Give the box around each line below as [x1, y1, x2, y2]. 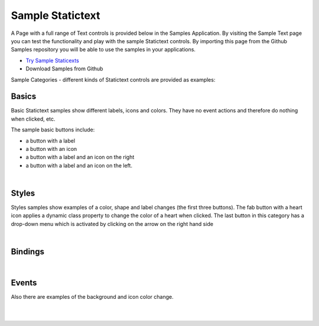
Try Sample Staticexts [25, 57, 79, 64]
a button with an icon [25, 145, 77, 152]
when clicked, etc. [11, 115, 56, 122]
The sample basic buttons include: [11, 126, 95, 133]
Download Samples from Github [25, 65, 103, 72]
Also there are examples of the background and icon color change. [11, 293, 174, 301]
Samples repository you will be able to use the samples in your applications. [11, 46, 196, 53]
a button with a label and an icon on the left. [25, 162, 133, 169]
